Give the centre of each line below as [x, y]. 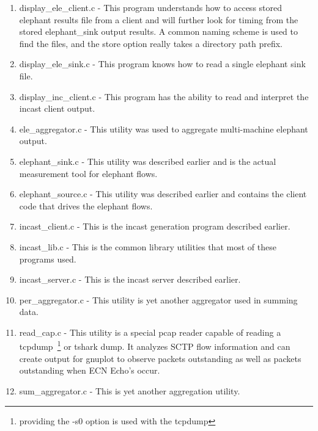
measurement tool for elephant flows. [88, 173]
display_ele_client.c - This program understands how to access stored [151, 7]
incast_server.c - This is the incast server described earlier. [130, 279]
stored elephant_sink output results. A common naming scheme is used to [158, 31]
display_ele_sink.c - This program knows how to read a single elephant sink [162, 64]
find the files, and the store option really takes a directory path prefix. [151, 43]
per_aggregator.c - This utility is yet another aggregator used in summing [158, 299]
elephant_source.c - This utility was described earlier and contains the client [163, 194]
